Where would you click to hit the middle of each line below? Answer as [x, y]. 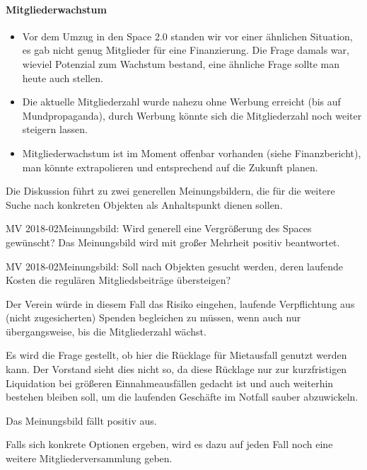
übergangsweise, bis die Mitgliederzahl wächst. [106, 331]
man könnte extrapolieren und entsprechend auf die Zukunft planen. [170, 167]
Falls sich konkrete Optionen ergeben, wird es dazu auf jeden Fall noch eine [169, 444]
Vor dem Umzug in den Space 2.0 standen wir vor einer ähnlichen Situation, [187, 36]
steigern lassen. [55, 129]
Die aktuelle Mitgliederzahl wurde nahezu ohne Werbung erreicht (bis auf [181, 102]
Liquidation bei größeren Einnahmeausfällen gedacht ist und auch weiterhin [170, 383]
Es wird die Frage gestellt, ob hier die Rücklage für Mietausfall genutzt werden [176, 355]
